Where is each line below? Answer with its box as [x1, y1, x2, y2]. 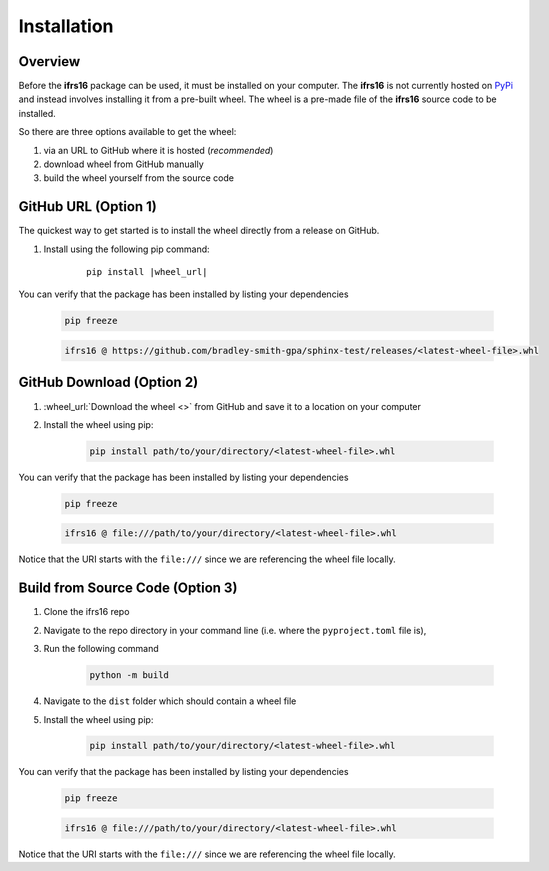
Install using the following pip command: [43, 243, 210, 255]
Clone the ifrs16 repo [43, 606, 130, 618]
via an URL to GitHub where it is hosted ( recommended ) [43, 144, 274, 156]
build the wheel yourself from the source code [43, 172, 235, 184]
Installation [18, 15, 114, 37]
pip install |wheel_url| [86, 266, 208, 278]
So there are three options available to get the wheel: [18, 126, 237, 138]
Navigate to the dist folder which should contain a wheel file [43, 695, 297, 707]
